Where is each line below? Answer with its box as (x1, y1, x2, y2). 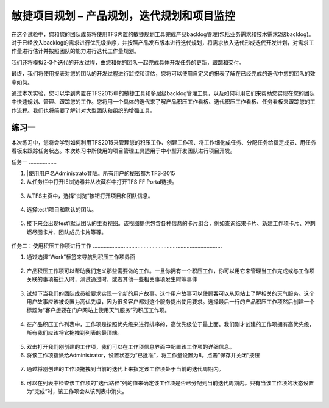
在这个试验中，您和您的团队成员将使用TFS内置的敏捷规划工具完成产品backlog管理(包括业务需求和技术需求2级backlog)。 (11, 30, 314, 38)
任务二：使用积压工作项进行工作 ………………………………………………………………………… (11, 242, 222, 249)
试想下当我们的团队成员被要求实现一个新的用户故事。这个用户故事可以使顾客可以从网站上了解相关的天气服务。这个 (26, 290, 315, 297)
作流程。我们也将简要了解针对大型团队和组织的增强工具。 (11, 107, 155, 114)
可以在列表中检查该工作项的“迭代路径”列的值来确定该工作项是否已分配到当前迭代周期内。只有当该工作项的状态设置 (26, 379, 314, 387)
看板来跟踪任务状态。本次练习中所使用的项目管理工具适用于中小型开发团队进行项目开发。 (11, 147, 236, 154)
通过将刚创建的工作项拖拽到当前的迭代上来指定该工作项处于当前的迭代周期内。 (26, 365, 224, 373)
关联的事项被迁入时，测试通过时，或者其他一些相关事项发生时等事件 (26, 276, 197, 283)
